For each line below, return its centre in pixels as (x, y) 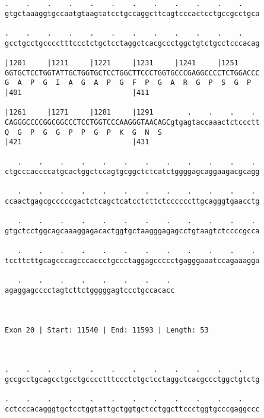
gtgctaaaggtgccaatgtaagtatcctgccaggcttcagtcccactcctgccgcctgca (132, 13)
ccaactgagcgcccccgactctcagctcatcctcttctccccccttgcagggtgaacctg (132, 202)
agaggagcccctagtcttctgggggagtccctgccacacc (90, 291)
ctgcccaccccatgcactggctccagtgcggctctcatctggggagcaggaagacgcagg (132, 172)
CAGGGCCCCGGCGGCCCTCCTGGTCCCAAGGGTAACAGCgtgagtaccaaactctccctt (132, 122)
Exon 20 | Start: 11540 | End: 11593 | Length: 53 (107, 330)
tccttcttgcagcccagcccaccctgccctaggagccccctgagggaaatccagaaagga (132, 261)
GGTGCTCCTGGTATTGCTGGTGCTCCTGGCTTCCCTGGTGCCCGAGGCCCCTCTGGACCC (132, 73)
